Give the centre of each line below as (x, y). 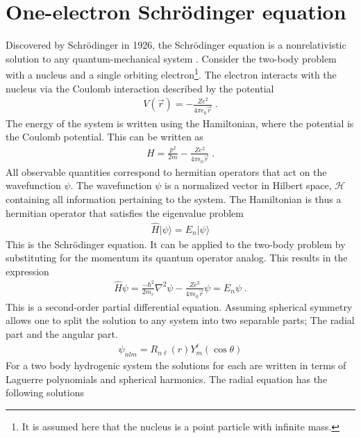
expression (27, 271)
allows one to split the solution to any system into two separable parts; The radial (180, 320)
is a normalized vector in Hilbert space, (248, 185)
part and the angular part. (62, 334)
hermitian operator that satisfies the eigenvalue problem (125, 212)
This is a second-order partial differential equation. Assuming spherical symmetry (179, 306)
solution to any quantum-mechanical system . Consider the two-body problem (171, 58)
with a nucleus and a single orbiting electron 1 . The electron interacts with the (171, 73)
